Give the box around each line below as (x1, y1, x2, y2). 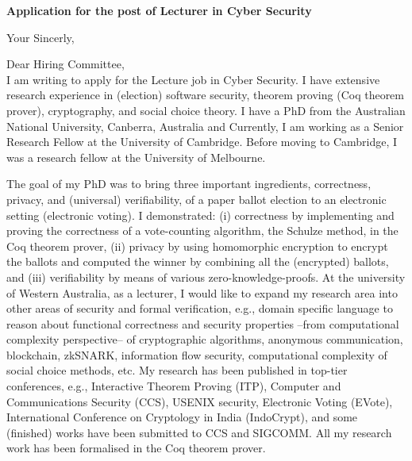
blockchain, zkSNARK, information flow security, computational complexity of (6, 346, 387, 363)
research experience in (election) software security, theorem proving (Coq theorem (6, 86, 405, 103)
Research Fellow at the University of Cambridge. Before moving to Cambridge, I (6, 133, 398, 150)
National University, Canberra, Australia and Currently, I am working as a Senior (6, 117, 404, 134)
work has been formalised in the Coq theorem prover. (6, 440, 266, 456)
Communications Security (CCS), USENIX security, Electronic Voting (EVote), (6, 393, 393, 409)
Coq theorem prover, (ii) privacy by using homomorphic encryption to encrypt (6, 237, 388, 254)
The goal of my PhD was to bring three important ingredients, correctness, (6, 175, 372, 192)
